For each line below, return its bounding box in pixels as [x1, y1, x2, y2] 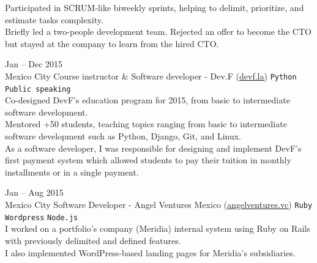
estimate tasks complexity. [5, 13, 103, 26]
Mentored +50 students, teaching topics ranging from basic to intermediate [5, 117, 287, 130]
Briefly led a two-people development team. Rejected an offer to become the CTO [5, 25, 311, 38]
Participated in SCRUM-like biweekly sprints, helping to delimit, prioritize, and [5, 1, 304, 13]
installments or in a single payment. [5, 165, 139, 178]
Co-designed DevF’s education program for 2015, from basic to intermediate [5, 94, 290, 106]
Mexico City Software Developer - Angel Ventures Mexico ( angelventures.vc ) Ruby [5, 198, 313, 211]
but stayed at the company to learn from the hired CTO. [5, 37, 219, 50]
